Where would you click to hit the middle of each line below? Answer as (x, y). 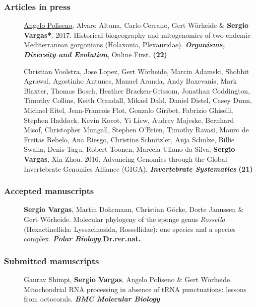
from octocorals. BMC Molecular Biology (92, 299)
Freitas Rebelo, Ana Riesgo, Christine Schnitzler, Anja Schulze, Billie (129, 139)
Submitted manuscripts (52, 260)
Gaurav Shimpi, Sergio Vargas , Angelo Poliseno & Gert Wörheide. (128, 279)
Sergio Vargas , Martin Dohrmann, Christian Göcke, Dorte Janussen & (134, 209)
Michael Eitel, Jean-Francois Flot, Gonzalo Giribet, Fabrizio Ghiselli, (129, 110)
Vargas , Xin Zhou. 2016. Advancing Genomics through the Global (126, 158)
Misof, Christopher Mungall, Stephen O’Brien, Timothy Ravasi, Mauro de (136, 130)
